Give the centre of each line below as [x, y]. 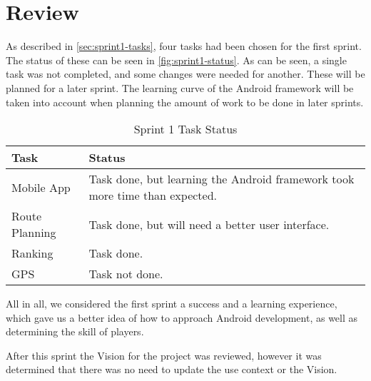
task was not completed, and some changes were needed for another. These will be [185, 74]
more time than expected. [153, 195]
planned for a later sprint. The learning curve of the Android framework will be [180, 87]
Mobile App [41, 187]
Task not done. [126, 274]
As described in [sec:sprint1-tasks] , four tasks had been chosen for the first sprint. [184, 46]
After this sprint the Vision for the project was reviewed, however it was [164, 355]
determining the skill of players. [75, 331]
